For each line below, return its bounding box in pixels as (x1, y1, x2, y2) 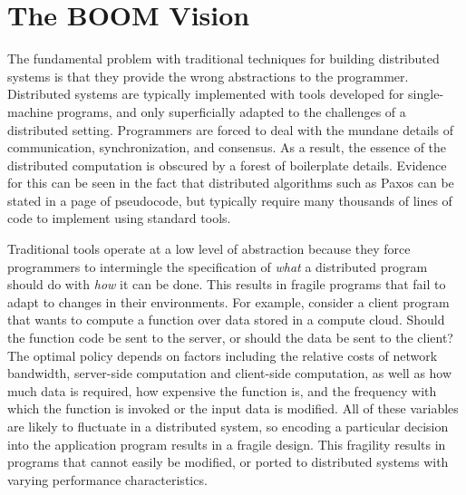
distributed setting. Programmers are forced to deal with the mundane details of (7, 120, 453, 139)
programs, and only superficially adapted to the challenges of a (56, 102, 406, 121)
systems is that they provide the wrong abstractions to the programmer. (7, 66, 409, 85)
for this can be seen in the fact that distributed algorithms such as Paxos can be (7, 173, 454, 192)
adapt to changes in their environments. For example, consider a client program (7, 292, 450, 311)
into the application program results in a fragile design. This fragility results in (7, 434, 446, 453)
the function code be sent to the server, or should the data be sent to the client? (7, 328, 453, 347)
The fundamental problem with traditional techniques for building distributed (7, 49, 440, 68)
